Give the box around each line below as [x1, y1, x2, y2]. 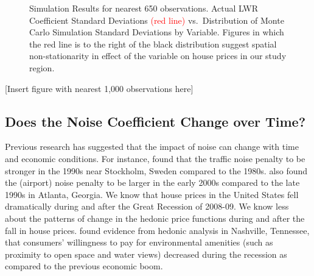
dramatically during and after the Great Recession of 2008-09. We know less [5, 200, 289, 213]
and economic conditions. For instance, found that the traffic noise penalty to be [5, 152, 305, 165]
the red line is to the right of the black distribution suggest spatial [29, 37, 277, 50]
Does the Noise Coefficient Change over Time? [5, 111, 306, 130]
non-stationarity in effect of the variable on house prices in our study [29, 49, 287, 62]
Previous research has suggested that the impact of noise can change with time [5, 140, 299, 153]
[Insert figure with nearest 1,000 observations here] [5, 82, 194, 94]
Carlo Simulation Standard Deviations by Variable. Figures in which [29, 26, 284, 38]
